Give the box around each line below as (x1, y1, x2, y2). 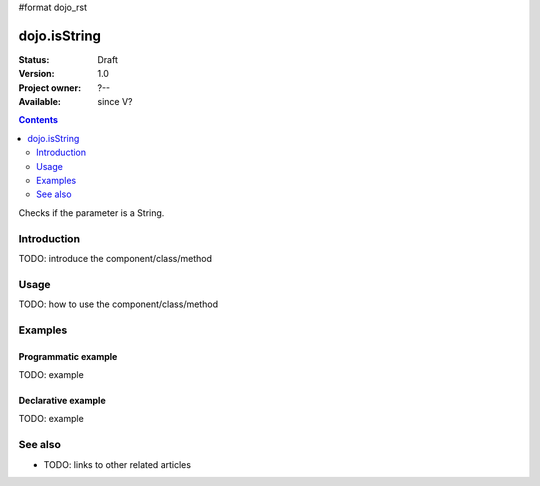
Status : (18, 53, 50, 65)
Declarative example (18, 395, 106, 407)
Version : (18, 68, 55, 80)
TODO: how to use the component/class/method (18, 298, 219, 310)
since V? (97, 96, 133, 108)
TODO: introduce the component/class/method (18, 252, 212, 264)
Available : (18, 96, 62, 108)
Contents (18, 114, 59, 126)
